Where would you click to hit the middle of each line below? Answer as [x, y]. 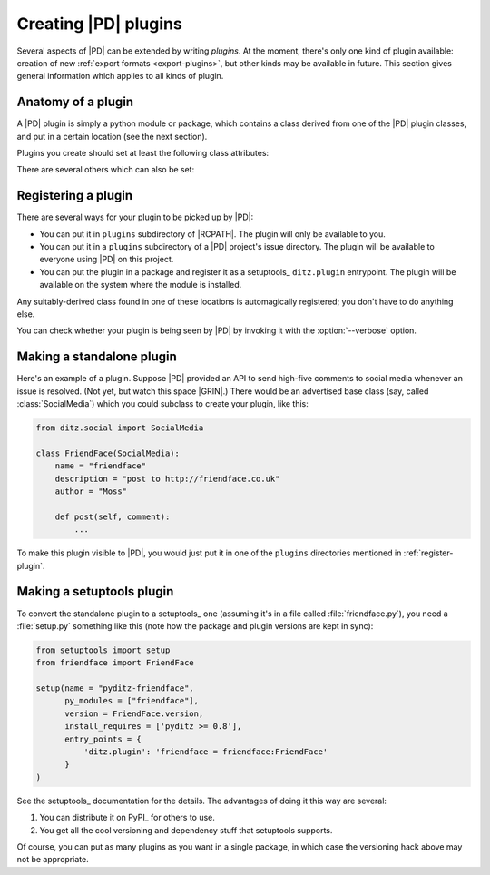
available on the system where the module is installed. [141, 285]
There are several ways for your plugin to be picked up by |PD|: [135, 217]
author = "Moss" [91, 492]
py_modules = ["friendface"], [132, 701]
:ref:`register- [428, 553]
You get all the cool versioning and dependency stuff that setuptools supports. [186, 830]
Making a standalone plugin [97, 357]
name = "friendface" [101, 466]
